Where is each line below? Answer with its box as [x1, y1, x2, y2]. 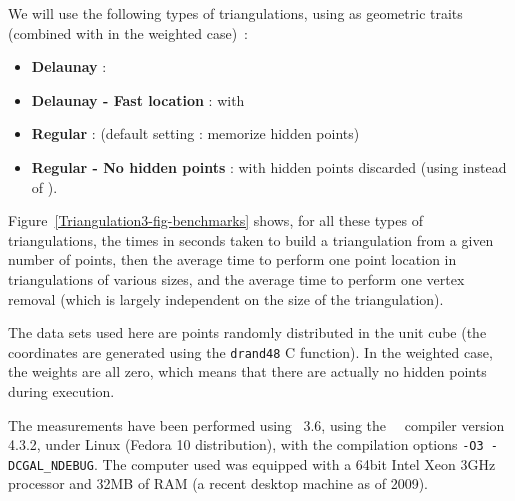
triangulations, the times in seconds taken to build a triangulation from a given [8, 229, 494, 250]
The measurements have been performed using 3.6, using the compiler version [8, 414, 505, 435]
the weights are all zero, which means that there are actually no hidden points [8, 361, 487, 382]
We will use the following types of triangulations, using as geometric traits [8, 3, 463, 23]
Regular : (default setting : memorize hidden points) [31, 123, 360, 144]
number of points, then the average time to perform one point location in [8, 249, 457, 270]
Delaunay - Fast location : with [31, 89, 245, 110]
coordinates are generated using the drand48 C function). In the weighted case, [8, 341, 493, 362]
